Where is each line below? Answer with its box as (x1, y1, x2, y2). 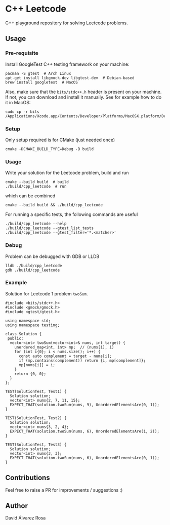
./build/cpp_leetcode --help (5, 221, 67, 227)
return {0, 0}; (14, 371, 47, 376)
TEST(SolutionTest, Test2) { (5, 415, 67, 420)
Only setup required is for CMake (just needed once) (5, 137, 115, 143)
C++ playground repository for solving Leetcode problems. (5, 20, 128, 26)
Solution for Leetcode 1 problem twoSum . (5, 290, 88, 296)
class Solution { (5, 331, 42, 336)
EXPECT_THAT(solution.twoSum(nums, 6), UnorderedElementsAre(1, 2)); (10, 428, 159, 434)
